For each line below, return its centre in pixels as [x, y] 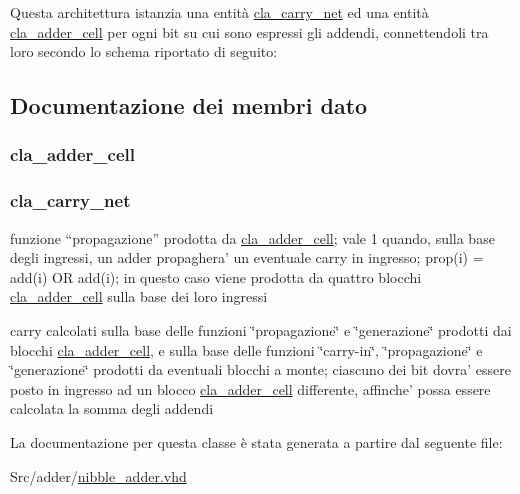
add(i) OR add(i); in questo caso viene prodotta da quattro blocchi [216, 276]
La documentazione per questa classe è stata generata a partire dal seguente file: [256, 441]
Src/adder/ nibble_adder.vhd [98, 475]
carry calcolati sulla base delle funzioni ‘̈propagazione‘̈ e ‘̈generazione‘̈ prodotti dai [261, 330]
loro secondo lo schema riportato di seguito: [144, 51]
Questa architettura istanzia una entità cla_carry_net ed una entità [219, 12]
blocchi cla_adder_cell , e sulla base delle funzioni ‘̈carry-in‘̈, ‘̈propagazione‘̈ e [246, 349]
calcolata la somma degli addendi [112, 408]
